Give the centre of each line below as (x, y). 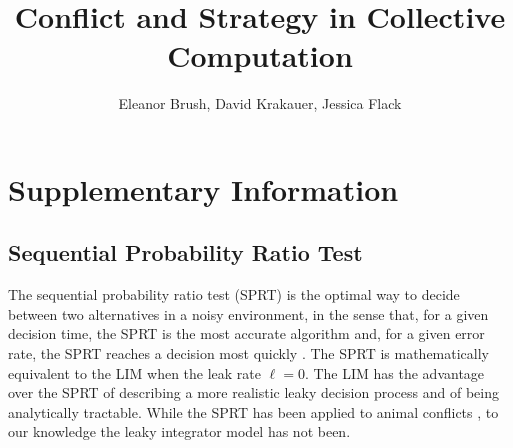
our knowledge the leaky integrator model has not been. (179, 431)
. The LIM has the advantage (394, 372)
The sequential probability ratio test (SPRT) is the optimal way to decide (234, 294)
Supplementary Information (203, 188)
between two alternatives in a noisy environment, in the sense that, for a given (248, 313)
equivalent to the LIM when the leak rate (134, 372)
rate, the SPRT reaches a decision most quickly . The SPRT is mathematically (249, 353)
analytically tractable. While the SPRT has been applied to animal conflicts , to (253, 411)
